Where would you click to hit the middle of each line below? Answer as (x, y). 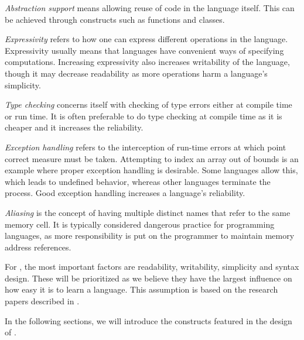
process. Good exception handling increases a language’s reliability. (125, 193)
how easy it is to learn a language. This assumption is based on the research (141, 289)
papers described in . (42, 301)
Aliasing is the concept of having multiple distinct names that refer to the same (148, 212)
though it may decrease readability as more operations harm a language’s (136, 73)
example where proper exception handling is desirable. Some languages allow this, (151, 170)
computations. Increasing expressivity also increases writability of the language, (147, 62)
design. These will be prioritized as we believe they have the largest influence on (148, 278)
